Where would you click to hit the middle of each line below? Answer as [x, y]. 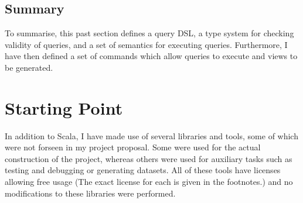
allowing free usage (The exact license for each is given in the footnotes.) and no [149, 182]
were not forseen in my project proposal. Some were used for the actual [133, 147]
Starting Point [64, 107]
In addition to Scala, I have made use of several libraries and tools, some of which [151, 135]
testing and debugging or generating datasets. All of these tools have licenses [143, 170]
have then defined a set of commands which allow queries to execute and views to [151, 56]
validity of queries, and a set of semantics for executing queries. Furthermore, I [146, 44]
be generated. [29, 67]
